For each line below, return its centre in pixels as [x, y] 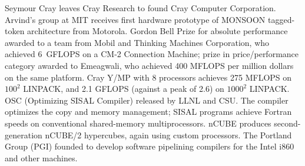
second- [287, 123]
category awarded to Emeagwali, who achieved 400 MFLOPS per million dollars [149, 65]
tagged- [281, 19]
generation [24, 135]
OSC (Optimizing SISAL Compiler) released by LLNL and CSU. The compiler [147, 100]
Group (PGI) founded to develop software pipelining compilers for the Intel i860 [150, 146]
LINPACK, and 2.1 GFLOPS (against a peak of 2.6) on [124, 89]
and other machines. [41, 157]
